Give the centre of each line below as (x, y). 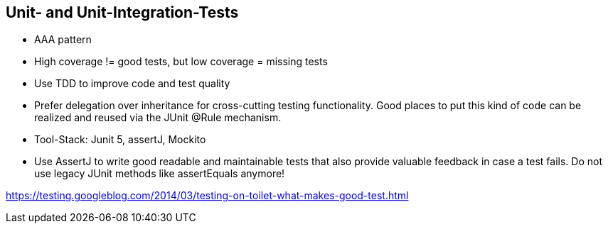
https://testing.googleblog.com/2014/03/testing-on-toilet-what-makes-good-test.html (207, 196)
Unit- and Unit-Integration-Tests (122, 12)
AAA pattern (63, 40)
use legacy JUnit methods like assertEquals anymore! (160, 174)
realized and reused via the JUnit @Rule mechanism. (158, 118)
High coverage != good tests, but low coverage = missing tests (181, 62)
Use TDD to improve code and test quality (132, 84)
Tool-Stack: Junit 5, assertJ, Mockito (120, 140)
